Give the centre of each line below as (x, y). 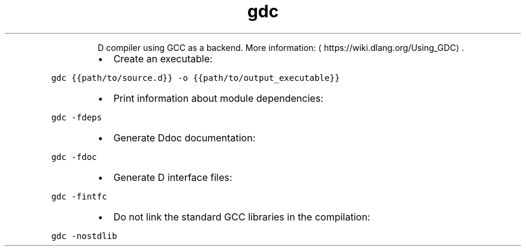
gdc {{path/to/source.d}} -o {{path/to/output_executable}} (195, 78)
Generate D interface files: (173, 177)
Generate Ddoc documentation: (184, 137)
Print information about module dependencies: (218, 98)
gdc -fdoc (74, 157)
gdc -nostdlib (84, 236)
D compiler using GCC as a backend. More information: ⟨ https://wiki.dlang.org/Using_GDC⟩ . (281, 47)
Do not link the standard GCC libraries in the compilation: (242, 217)
